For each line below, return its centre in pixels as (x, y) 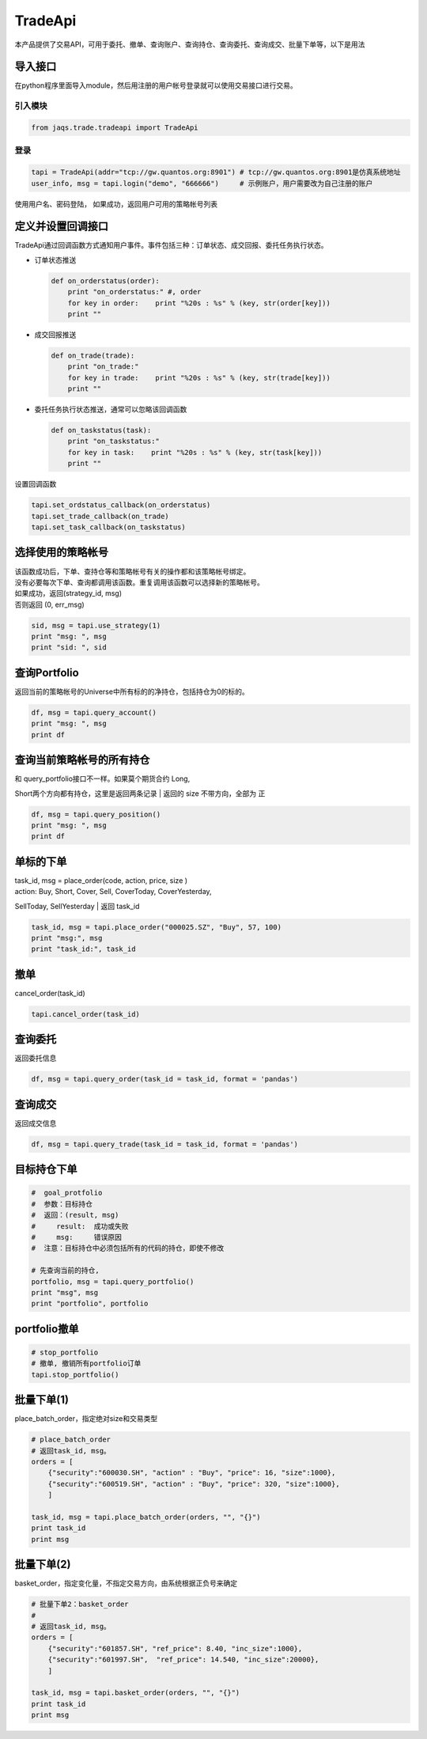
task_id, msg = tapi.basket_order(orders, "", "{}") (136, 1693)
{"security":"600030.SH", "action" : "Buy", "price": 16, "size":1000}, (192, 1473)
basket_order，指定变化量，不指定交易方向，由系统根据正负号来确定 (126, 1583)
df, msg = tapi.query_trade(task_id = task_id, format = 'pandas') (165, 1144)
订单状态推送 (55, 260)
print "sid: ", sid (69, 648)
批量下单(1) (42, 1400)
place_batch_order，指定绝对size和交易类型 (86, 1419)
